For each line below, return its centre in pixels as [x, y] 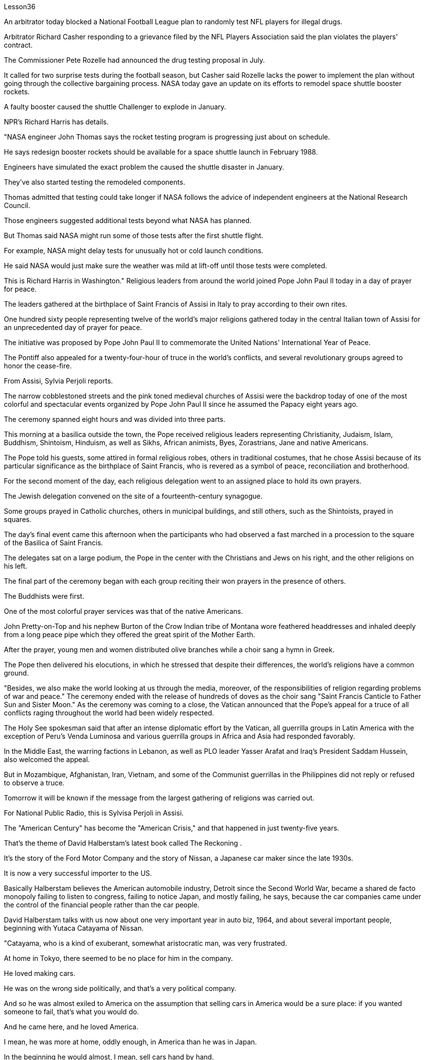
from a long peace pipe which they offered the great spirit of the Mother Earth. [130, 634]
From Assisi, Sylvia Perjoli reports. [59, 381]
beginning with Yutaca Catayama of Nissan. [74, 928]
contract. [18, 45]
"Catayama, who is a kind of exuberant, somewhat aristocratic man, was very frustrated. [146, 943]
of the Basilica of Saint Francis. [53, 543]
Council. [17, 205]
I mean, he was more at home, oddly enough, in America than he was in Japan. [131, 1042]
